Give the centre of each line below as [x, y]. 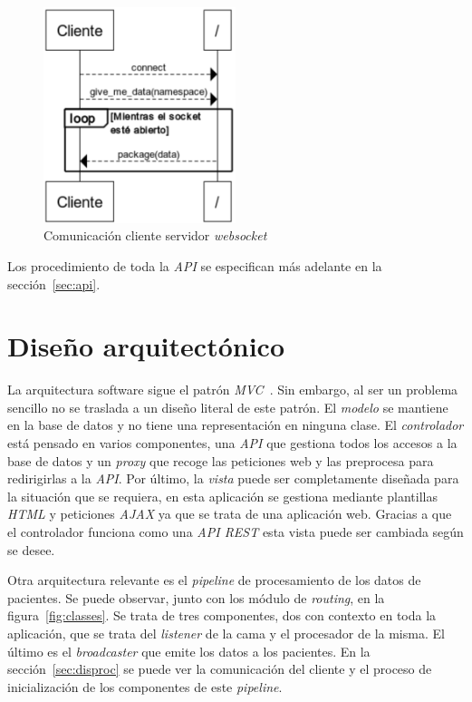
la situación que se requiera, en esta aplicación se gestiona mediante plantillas [222, 496]
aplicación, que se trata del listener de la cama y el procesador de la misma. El [226, 633]
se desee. [31, 549]
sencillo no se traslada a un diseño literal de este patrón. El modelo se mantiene [228, 407]
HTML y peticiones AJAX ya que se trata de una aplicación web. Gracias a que [230, 514]
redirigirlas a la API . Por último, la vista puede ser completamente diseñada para [233, 478]
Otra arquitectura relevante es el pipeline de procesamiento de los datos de [214, 580]
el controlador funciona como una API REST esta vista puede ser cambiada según [236, 531]
